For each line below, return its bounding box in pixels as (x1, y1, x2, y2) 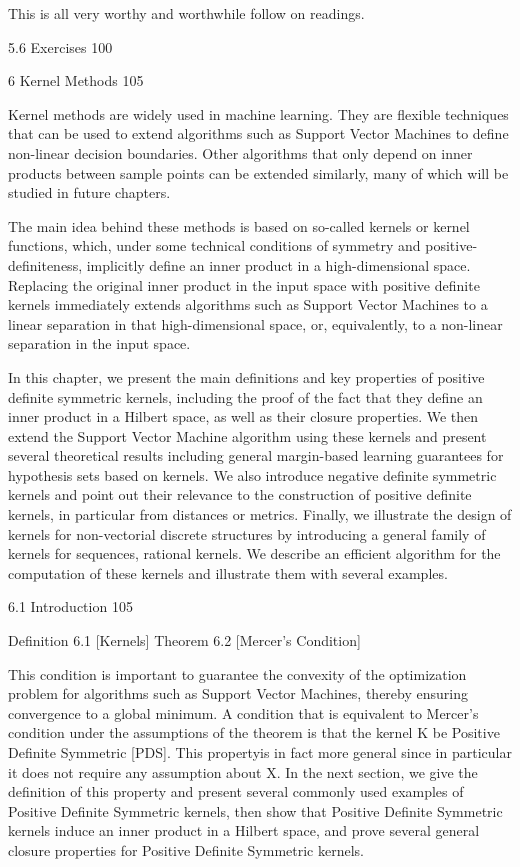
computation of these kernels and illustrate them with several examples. (8, 562, 448, 583)
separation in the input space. (8, 333, 191, 354)
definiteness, (8, 254, 83, 275)
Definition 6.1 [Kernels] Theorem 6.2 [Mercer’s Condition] (8, 630, 361, 651)
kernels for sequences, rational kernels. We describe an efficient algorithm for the (8, 543, 501, 564)
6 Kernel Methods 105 (8, 70, 144, 91)
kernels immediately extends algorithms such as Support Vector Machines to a (8, 294, 488, 315)
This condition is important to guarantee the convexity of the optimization (8, 663, 467, 684)
